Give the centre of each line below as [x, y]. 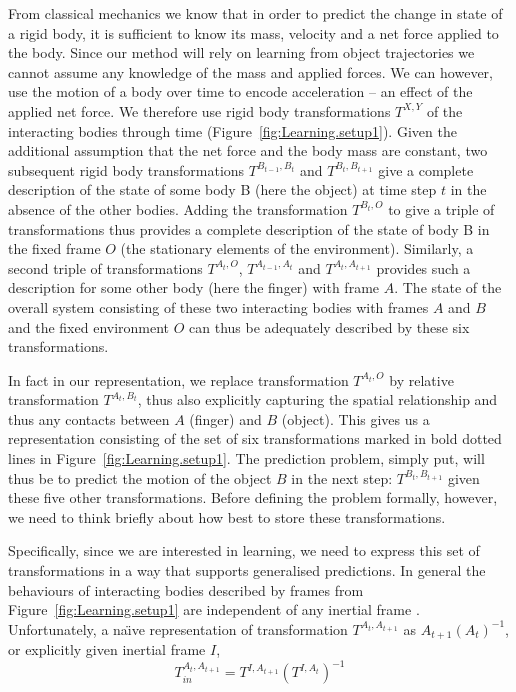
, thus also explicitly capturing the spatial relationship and [317, 399]
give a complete [426, 169]
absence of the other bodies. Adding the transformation [178, 208]
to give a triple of [441, 208]
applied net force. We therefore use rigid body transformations [199, 110]
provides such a [423, 267]
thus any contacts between [89, 418]
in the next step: [342, 477]
